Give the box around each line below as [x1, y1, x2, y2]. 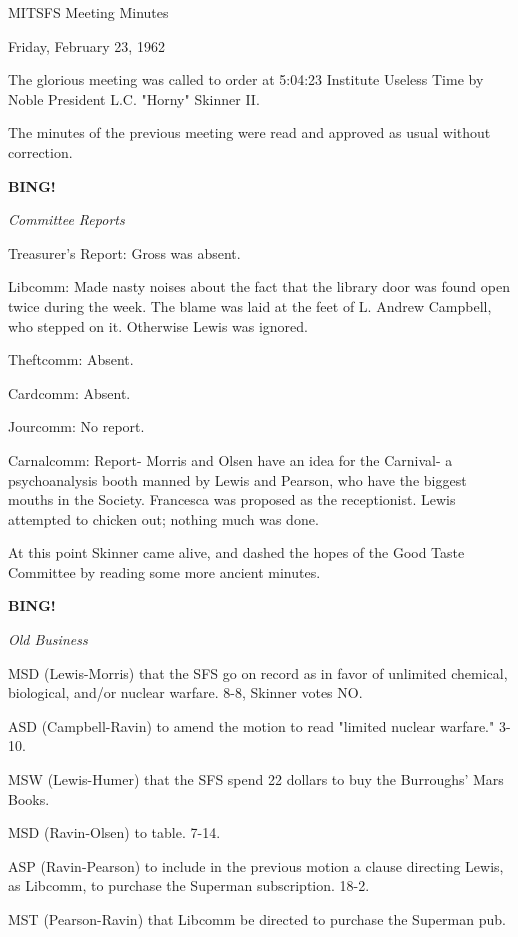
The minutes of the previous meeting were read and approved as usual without [8, 122, 491, 143]
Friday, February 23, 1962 [8, 35, 165, 56]
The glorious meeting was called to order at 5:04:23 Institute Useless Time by [8, 69, 484, 90]
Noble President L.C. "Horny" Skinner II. [8, 88, 260, 109]
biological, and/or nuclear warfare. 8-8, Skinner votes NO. [8, 682, 363, 703]
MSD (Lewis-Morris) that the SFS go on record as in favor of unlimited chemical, [8, 662, 508, 683]
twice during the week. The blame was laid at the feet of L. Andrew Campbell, [8, 295, 492, 316]
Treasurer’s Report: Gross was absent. [8, 242, 241, 263]
